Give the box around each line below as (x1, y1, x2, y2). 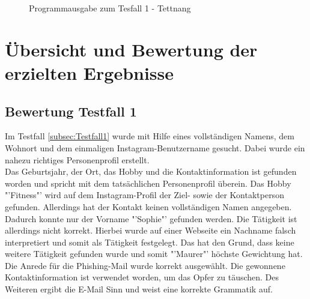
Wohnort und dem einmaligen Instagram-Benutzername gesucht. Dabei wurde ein (5, 141, 305, 154)
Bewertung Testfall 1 (5, 101, 137, 120)
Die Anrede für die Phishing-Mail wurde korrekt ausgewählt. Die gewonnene (5, 259, 285, 271)
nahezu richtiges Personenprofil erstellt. (5, 153, 150, 166)
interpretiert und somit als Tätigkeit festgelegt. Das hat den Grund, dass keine (5, 235, 294, 248)
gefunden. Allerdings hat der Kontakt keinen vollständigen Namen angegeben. (5, 200, 292, 213)
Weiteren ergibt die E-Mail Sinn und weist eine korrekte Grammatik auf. (5, 283, 273, 295)
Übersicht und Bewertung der (5, 37, 258, 61)
